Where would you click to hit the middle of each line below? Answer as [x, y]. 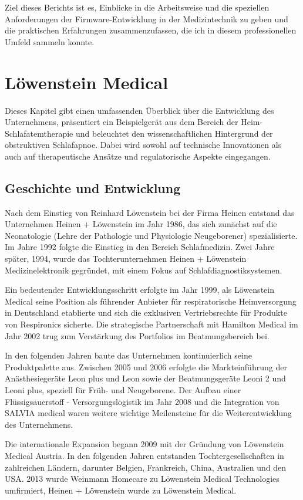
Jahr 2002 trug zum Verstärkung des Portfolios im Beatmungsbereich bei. [137, 335]
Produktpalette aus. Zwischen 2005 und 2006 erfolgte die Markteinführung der [146, 366]
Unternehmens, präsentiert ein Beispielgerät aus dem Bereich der [122, 122]
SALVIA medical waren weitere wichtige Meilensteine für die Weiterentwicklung [148, 413]
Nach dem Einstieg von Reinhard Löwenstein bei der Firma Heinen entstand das [150, 212]
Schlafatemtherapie [39, 133]
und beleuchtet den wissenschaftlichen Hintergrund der [174, 133]
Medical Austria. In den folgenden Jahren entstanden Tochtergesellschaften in [144, 455]
